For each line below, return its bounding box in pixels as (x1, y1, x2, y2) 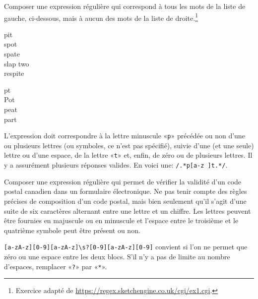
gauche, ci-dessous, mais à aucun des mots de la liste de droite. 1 (4, 11, 198, 23)
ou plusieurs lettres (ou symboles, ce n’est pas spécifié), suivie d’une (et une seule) (4, 140, 254, 150)
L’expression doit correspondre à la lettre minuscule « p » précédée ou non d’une (4, 130, 245, 141)
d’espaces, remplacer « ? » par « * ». (4, 261, 107, 271)
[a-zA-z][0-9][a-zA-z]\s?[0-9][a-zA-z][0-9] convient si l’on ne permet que (4, 241, 248, 252)
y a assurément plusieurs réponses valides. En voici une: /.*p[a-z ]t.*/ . (4, 160, 228, 170)
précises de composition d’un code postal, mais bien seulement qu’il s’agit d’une (4, 195, 247, 206)
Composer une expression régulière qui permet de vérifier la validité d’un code (4, 176, 242, 186)
